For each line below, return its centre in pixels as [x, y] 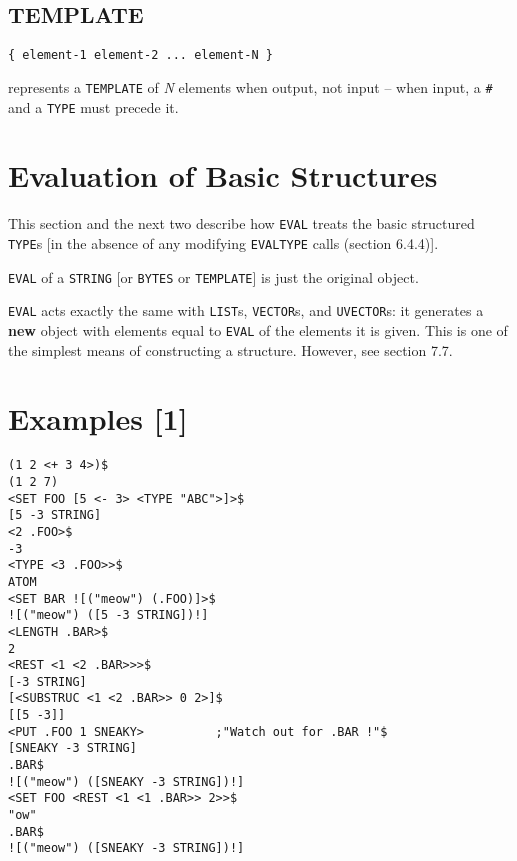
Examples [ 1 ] [98, 418]
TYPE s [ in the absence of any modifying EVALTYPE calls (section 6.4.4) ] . [223, 242]
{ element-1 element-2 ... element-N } [140, 55]
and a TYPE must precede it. [93, 106]
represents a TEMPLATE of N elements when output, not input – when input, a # [250, 86]
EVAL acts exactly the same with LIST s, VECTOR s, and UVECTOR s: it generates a [246, 310]
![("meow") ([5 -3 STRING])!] [108, 615]
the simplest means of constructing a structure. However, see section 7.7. [230, 349]
